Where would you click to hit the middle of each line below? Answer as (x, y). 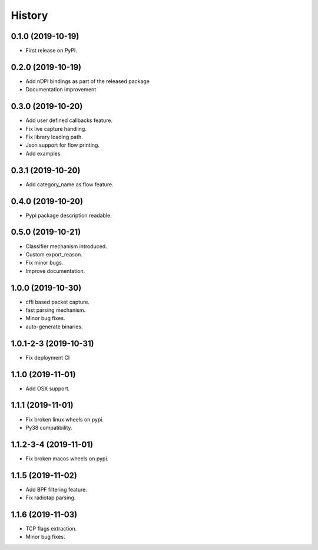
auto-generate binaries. (54, 327)
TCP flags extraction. (51, 529)
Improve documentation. (55, 271)
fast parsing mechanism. (56, 310)
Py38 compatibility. (49, 427)
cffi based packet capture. (58, 302)
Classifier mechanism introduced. (66, 246)
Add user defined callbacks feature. (69, 120)
